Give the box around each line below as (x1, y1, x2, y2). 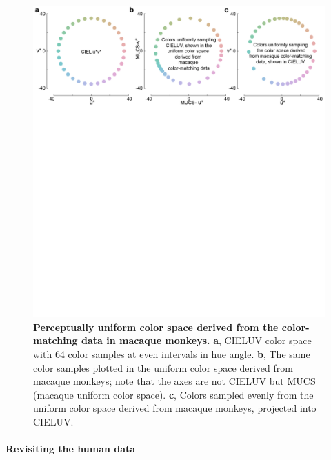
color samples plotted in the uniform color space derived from (33, 360, 293, 374)
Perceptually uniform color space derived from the (33, 319, 279, 334)
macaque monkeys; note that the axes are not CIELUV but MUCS (33, 374, 316, 388)
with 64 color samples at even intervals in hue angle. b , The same (33, 347, 310, 361)
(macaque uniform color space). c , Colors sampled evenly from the (33, 387, 314, 401)
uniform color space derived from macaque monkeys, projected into (33, 401, 317, 415)
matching (33, 333, 78, 348)
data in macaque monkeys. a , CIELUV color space (81, 333, 312, 348)
